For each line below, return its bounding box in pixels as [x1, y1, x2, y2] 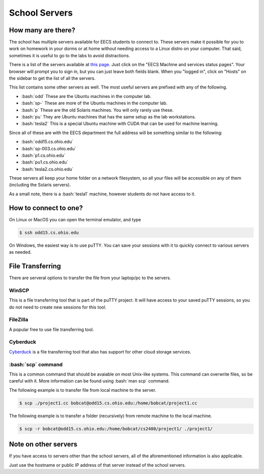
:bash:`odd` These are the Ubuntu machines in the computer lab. [21, 93, 152, 99]
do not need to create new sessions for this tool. [9, 304, 107, 310]
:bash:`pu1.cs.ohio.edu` [21, 159, 68, 165]
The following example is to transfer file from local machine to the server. [9, 387, 156, 393]
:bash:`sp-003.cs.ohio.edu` [21, 145, 76, 151]
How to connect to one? [9, 204, 83, 212]
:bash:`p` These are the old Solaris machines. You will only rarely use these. [21, 107, 174, 113]
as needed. [9, 249, 32, 255]
